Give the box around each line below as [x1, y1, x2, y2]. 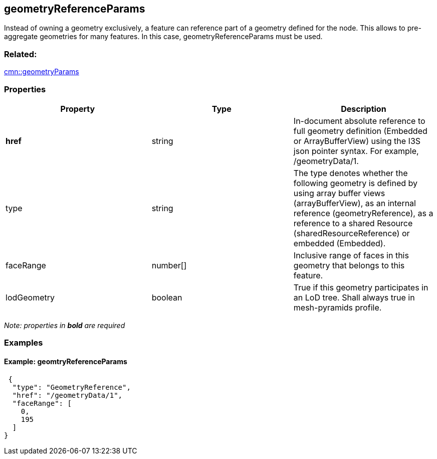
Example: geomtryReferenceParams [4, 357, 127, 366]
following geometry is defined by [293, 178, 418, 188]
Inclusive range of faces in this [293, 250, 409, 260]
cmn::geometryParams [4, 67, 79, 76]
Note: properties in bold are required [4, 321, 125, 330]
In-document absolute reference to [293, 115, 425, 126]
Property [60, 103, 95, 114]
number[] [151, 260, 187, 270]
